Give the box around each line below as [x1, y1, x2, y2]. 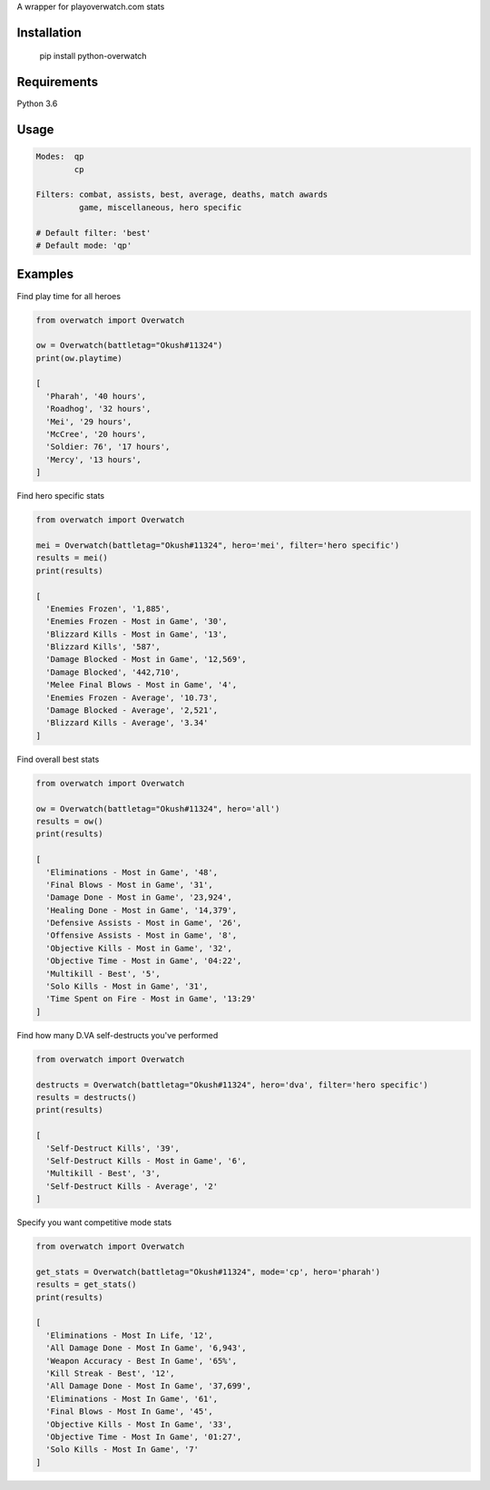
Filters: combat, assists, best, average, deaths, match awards [35, 190, 328, 200]
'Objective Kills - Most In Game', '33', [45, 1419, 233, 1429]
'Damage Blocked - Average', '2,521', [45, 706, 218, 716]
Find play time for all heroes [16, 290, 122, 301]
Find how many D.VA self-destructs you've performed [16, 1029, 219, 1040]
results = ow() [35, 816, 103, 826]
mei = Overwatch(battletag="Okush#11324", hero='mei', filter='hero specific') [35, 540, 400, 550]
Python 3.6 [16, 98, 58, 109]
